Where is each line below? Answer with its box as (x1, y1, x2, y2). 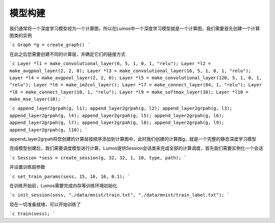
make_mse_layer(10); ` (9, 97, 66, 102)
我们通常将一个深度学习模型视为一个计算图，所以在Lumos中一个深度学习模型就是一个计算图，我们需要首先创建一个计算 (9, 25, 260, 31)
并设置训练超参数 (9, 164, 45, 170)
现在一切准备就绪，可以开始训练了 (9, 201, 81, 207)
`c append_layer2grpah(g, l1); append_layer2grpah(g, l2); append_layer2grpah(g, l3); (9, 106, 233, 111)
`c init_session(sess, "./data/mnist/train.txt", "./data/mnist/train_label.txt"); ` (9, 192, 230, 198)
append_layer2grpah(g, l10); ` (9, 127, 88, 133)
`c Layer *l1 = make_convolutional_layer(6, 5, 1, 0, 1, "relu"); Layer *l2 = (9, 61, 211, 67)
